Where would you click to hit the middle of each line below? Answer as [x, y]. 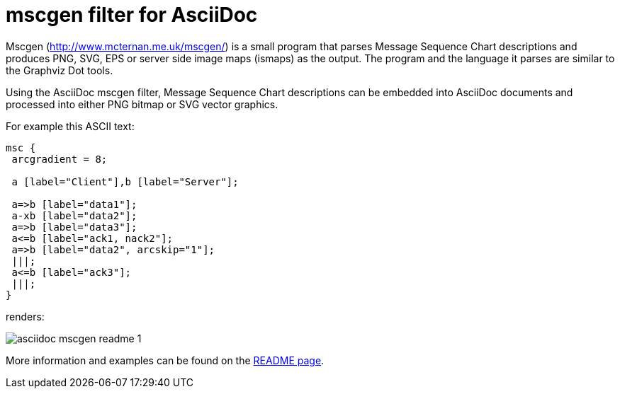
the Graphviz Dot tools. [60, 70]
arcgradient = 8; [60, 159]
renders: [25, 316]
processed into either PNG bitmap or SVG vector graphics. [142, 104]
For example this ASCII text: [70, 126]
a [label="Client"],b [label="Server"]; [125, 181]
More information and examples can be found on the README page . [165, 360]
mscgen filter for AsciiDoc [132, 15]
